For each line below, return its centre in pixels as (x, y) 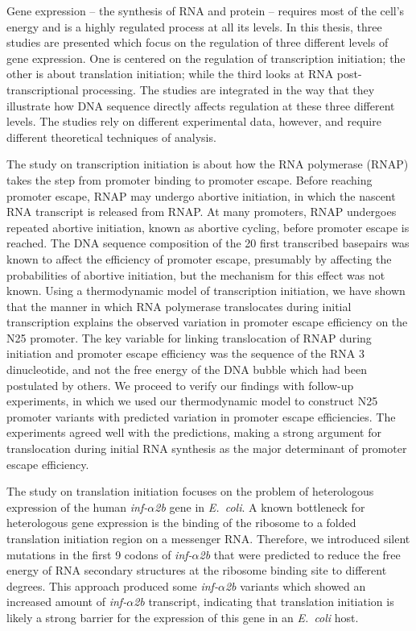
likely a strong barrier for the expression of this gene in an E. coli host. (183, 617)
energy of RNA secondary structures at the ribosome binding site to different (197, 570)
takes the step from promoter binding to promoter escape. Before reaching (189, 179)
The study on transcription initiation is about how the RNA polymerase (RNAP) (208, 164)
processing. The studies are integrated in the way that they (229, 89)
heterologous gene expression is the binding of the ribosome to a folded (181, 523)
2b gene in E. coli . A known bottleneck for (260, 506)
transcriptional (43, 89)
